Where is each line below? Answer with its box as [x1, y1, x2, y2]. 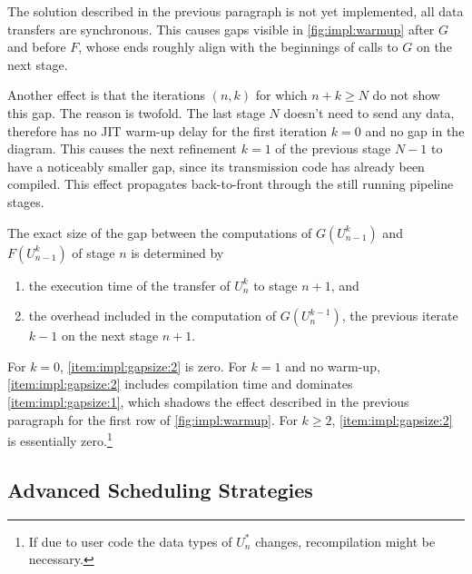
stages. [7, 192, 44, 211]
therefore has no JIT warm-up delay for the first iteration [7, 121, 328, 140]
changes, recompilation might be [255, 531, 436, 550]
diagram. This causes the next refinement [7, 139, 238, 158]
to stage [253, 275, 298, 294]
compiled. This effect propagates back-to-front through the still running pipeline [7, 174, 454, 193]
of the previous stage [275, 139, 391, 158]
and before [7, 37, 66, 56]
